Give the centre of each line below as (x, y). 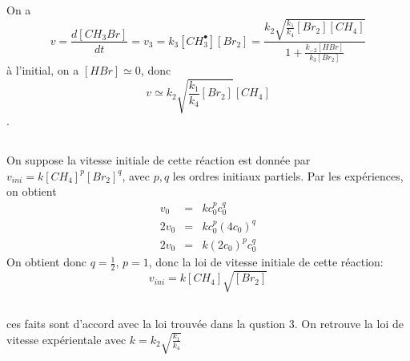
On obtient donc (46, 262)
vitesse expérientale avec (66, 339)
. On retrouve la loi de (349, 323)
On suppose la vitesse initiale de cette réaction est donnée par (159, 160)
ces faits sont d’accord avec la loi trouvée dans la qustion (146, 323)
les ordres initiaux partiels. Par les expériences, (288, 175)
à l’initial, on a (43, 70)
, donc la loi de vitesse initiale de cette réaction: (266, 262)
